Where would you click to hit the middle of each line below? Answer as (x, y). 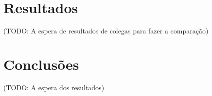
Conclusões (41, 64)
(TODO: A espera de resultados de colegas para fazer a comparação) (106, 31)
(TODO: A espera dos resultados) (54, 87)
